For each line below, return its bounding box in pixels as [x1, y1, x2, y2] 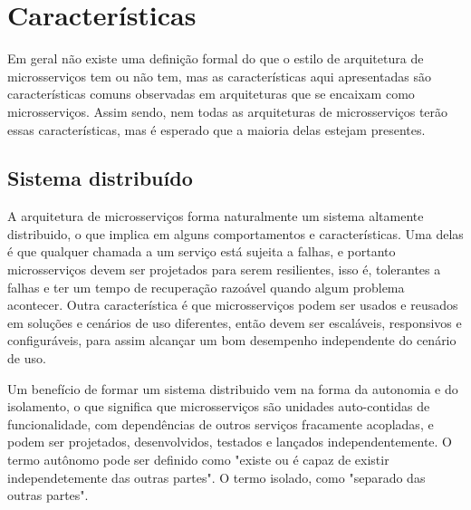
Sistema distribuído [7, 164, 193, 192]
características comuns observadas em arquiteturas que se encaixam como [7, 84, 415, 103]
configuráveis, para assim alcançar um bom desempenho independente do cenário [7, 331, 457, 350]
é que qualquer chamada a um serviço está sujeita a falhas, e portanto [7, 242, 396, 261]
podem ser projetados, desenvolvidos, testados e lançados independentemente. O [7, 432, 452, 451]
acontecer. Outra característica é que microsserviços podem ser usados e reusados [7, 295, 458, 314]
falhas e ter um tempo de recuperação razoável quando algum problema [7, 277, 405, 296]
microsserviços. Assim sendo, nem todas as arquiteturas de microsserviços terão [7, 101, 448, 120]
